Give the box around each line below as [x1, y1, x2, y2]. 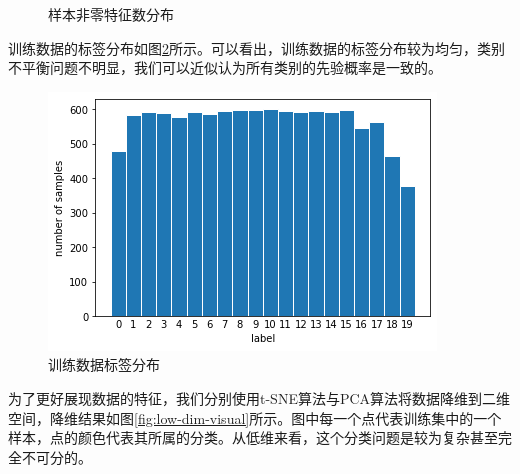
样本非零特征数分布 [48, 4, 174, 24]
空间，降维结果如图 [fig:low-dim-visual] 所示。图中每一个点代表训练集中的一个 [8, 407, 502, 428]
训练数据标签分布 [48, 354, 160, 375]
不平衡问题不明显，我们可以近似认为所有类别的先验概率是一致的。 [8, 57, 442, 78]
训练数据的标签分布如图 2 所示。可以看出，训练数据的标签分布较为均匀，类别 [8, 37, 505, 58]
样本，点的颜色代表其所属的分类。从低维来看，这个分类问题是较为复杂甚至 [8, 427, 498, 448]
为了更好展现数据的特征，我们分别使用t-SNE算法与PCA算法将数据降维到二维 [8, 387, 511, 408]
